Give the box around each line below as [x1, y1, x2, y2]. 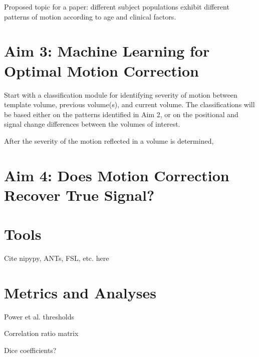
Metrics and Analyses [4, 282, 156, 302]
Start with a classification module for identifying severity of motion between [4, 89, 237, 100]
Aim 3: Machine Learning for [4, 41, 210, 61]
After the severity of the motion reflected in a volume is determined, [4, 135, 214, 146]
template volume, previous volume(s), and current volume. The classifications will [4, 99, 255, 110]
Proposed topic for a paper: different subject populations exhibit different [4, 2, 229, 12]
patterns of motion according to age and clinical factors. [4, 11, 176, 22]
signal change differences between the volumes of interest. [4, 119, 180, 129]
